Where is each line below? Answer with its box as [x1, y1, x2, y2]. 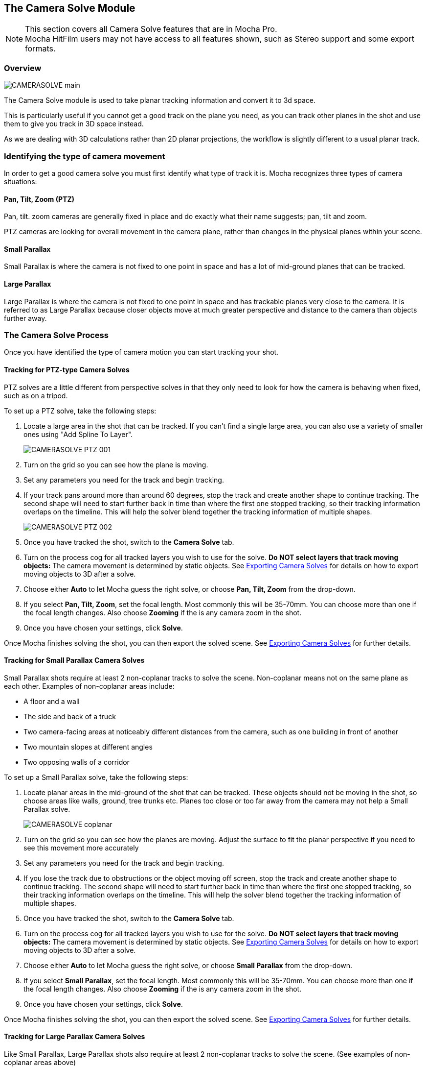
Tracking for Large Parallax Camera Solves [4, 1032, 145, 1041]
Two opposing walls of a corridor [23, 757, 130, 766]
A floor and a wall [23, 697, 80, 705]
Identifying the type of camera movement [4, 151, 165, 161]
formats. [25, 44, 56, 54]
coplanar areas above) [4, 1058, 76, 1067]
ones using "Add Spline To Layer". [23, 430, 133, 438]
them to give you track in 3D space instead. [4, 120, 144, 128]
